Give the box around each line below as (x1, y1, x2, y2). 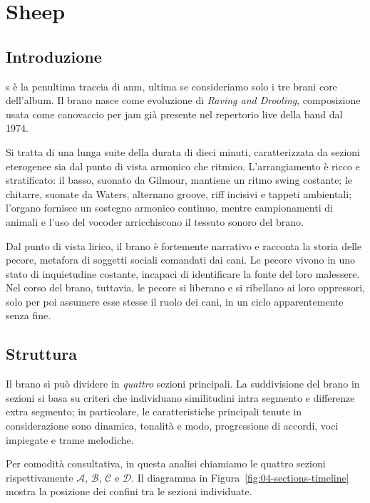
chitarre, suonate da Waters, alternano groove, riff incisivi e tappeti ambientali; (6, 186, 352, 201)
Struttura (6, 343, 78, 365)
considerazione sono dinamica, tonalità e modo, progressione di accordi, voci (6, 418, 339, 433)
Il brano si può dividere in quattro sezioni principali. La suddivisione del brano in (6, 376, 360, 391)
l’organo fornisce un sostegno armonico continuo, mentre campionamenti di (6, 200, 333, 215)
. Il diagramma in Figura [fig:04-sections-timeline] (131, 470, 349, 484)
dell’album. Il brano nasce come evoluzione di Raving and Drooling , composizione (6, 93, 361, 108)
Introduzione (6, 45, 102, 67)
